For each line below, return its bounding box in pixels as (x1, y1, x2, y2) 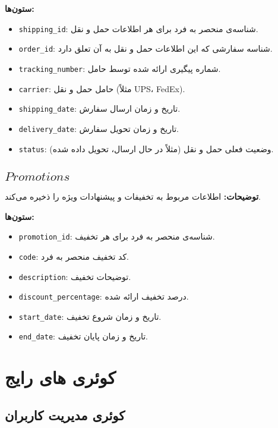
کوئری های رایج (5, 365, 116, 389)
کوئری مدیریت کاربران (5, 405, 125, 424)
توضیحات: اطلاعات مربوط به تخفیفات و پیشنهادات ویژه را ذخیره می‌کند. (5, 190, 261, 202)
